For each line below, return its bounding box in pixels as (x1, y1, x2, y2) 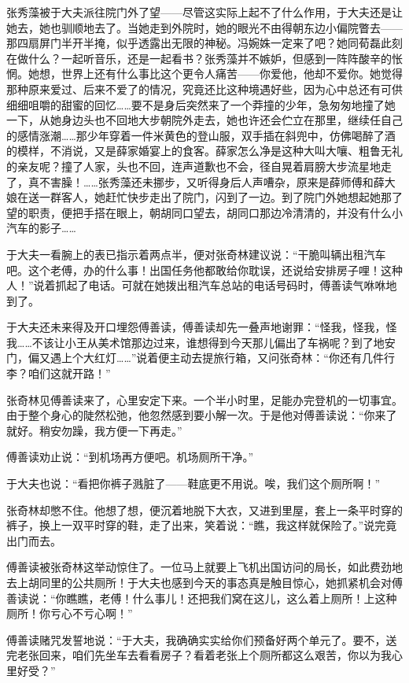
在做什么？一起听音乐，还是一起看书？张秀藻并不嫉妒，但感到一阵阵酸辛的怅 (6, 50, 403, 66)
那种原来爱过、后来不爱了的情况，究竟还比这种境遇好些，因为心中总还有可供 (6, 80, 403, 97)
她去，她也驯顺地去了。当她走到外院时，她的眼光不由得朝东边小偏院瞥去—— (6, 19, 403, 35)
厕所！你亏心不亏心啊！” (6, 605, 133, 622)
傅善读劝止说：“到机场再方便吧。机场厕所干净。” (6, 449, 254, 465)
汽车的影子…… (6, 220, 76, 236)
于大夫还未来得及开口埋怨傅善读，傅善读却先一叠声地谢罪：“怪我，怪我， (6, 319, 386, 335)
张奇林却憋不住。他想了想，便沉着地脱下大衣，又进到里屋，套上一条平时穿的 (6, 501, 403, 518)
